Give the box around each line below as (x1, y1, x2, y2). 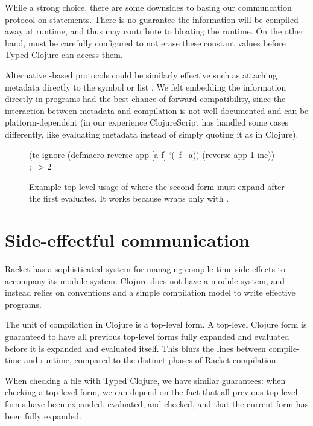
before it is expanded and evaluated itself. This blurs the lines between (5, 342, 266, 354)
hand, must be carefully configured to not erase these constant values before (5, 36, 286, 49)
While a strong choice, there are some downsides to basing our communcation (5, 1, 292, 13)
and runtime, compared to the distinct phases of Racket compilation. (24, 354, 279, 366)
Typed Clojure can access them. (5, 48, 123, 61)
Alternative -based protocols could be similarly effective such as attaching (5, 68, 277, 81)
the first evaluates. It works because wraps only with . (29, 192, 229, 205)
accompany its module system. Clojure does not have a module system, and (5, 274, 285, 287)
